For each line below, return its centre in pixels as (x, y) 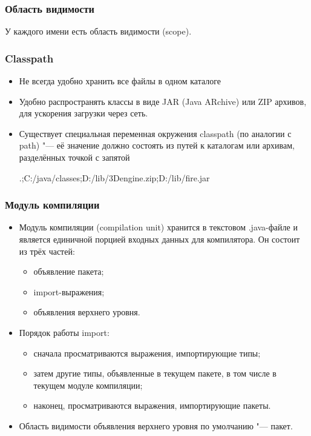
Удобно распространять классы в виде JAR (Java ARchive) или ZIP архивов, (163, 101)
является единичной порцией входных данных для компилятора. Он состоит (159, 239)
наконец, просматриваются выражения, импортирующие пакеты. (152, 405)
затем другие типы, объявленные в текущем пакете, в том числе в (155, 373)
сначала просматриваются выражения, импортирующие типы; (147, 353)
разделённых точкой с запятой (74, 157)
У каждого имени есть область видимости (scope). (98, 31)
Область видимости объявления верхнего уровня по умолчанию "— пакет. (156, 425)
